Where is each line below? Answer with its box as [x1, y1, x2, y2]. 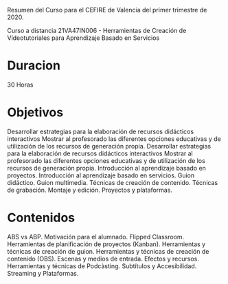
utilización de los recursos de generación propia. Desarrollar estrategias [7, 142, 212, 150]
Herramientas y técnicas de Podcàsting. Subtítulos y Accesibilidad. [7, 261, 197, 270]
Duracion [7, 58, 60, 74]
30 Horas [7, 80, 34, 89]
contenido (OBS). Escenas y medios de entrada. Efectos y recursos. [7, 254, 199, 263]
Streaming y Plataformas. [7, 269, 79, 277]
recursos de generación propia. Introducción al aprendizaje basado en [7, 164, 206, 172]
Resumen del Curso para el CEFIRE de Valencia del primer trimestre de [7, 6, 207, 14]
